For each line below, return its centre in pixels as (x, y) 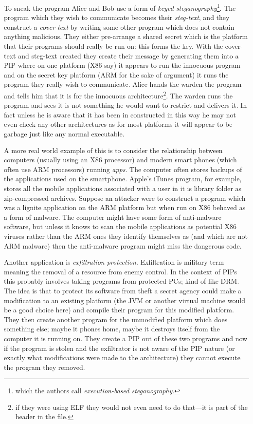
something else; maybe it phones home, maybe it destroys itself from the (112, 329)
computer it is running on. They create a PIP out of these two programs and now (126, 338)
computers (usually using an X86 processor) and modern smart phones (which (120, 160)
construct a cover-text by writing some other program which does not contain (119, 27)
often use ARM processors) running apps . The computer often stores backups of (123, 169)
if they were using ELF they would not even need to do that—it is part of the (131, 407)
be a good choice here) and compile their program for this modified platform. (119, 310)
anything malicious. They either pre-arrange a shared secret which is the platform (126, 36)
